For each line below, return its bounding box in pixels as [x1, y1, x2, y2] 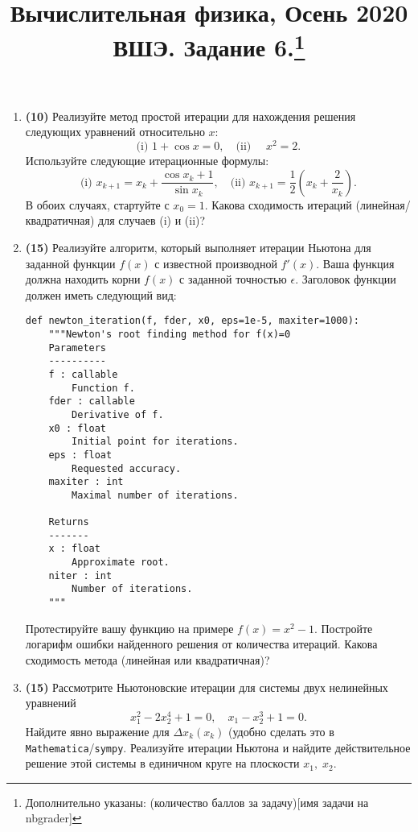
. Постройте [313, 619, 373, 636]
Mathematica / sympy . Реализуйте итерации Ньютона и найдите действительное [25, 739, 411, 755]
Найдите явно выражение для [25, 722, 170, 739]
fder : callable [48, 395, 135, 408]
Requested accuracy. [72, 462, 182, 474]
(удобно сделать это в [228, 722, 334, 739]
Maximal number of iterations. [72, 489, 239, 501]
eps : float [48, 449, 113, 461]
